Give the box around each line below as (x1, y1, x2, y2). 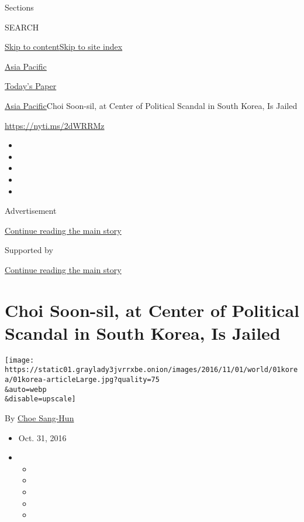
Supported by (5, 244, 53, 256)
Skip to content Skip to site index (5, 40, 123, 53)
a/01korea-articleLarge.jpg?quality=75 (5, 376, 160, 384)
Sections (5, 1, 34, 13)
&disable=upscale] (5, 395, 76, 404)
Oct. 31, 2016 (18, 431, 67, 443)
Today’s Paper (5, 80, 57, 92)
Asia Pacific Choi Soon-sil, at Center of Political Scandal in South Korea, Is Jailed (5, 99, 298, 111)
